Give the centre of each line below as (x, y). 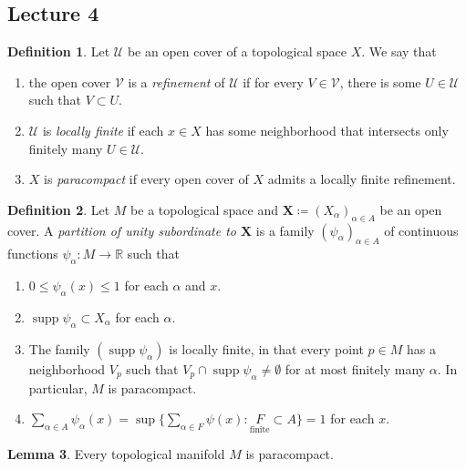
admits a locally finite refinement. (362, 179)
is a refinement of (176, 82)
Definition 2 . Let (59, 209)
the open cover (70, 82)
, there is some (380, 82)
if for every (273, 82)
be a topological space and (204, 209)
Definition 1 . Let (59, 51)
